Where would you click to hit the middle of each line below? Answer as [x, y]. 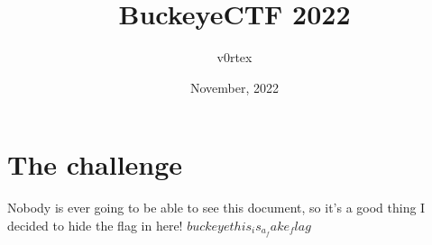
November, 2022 [234, 87]
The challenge [95, 164]
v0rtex [234, 57]
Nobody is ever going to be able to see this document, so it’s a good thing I [216, 208]
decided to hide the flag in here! [95, 225]
